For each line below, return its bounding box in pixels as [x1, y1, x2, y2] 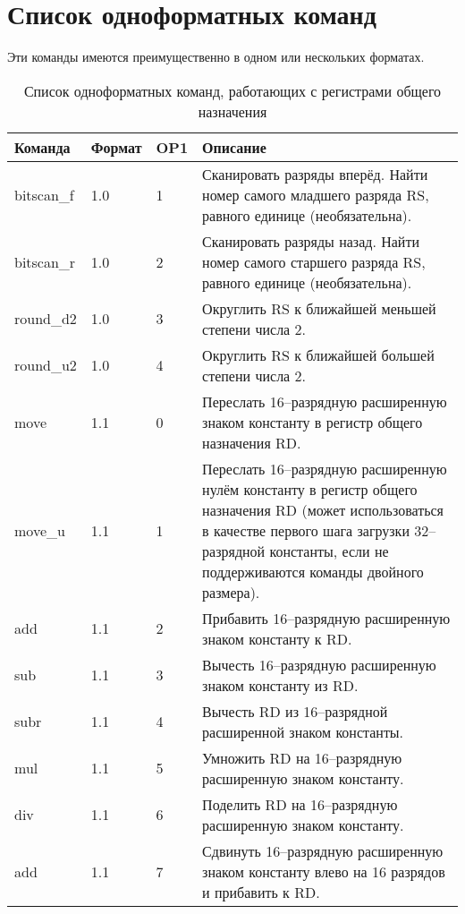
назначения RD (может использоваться [202, 499, 444, 520]
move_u [14, 519, 65, 541]
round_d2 [14, 308, 77, 329]
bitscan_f [14, 184, 74, 205]
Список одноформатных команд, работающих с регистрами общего [23, 80, 442, 101]
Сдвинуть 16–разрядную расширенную [202, 840, 444, 861]
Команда [14, 136, 71, 158]
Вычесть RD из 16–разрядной [202, 700, 388, 722]
